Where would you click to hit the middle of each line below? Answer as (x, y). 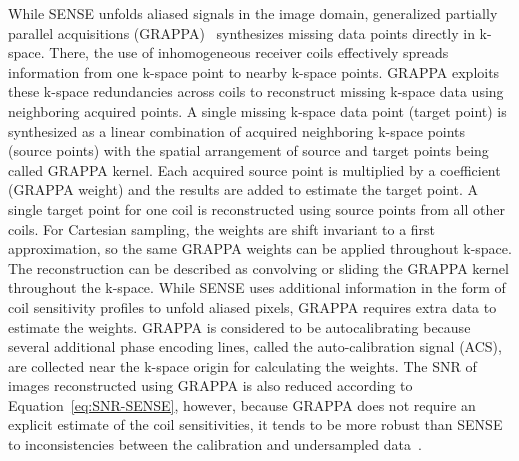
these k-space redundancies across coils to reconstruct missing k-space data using (256, 91)
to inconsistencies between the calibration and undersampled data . (215, 444)
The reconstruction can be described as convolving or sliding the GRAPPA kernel (258, 267)
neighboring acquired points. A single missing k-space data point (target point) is (257, 110)
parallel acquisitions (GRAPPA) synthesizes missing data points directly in (241, 32)
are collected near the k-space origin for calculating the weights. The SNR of (242, 365)
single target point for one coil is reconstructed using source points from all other (256, 208)
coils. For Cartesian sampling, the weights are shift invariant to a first (222, 228)
